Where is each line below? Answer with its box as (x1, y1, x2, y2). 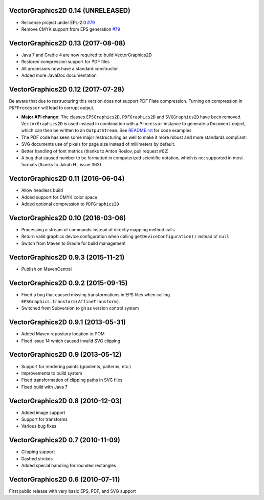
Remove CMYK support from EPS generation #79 (21, 26, 121, 32)
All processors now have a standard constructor (21, 65, 118, 71)
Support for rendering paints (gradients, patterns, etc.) (21, 363, 132, 369)
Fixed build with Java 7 (21, 384, 68, 390)
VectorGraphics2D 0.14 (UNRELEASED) (9, 6, 131, 15)
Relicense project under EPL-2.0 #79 (21, 20, 95, 25)
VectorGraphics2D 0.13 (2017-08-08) (9, 39, 126, 47)
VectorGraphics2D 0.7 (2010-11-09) (9, 436, 121, 444)
